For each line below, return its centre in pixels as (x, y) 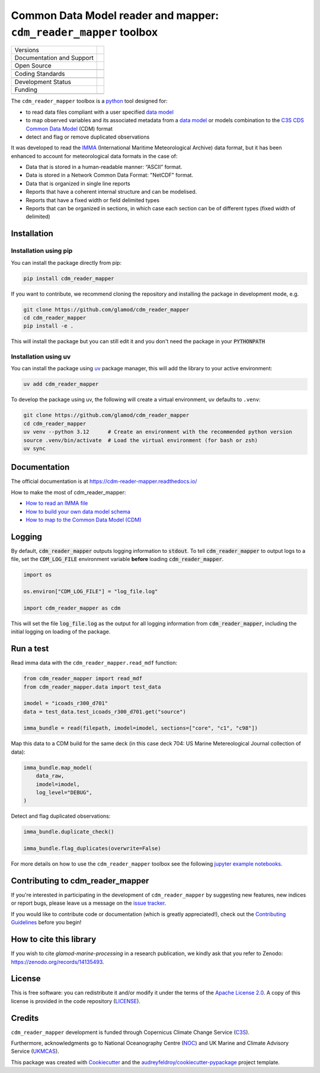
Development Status (43, 82)
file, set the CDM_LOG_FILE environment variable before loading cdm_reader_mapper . (117, 559)
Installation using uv (41, 357)
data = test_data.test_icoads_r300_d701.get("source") (105, 712)
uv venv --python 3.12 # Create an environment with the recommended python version (158, 432)
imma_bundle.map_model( (58, 768)
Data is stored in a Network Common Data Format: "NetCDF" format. (110, 175)
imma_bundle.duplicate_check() (69, 832)
